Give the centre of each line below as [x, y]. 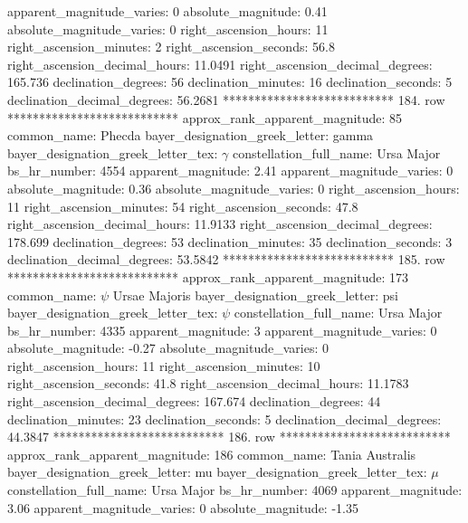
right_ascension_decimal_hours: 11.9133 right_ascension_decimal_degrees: [220, 224]
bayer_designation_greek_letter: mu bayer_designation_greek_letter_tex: [217, 472]
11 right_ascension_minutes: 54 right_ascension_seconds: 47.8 [183, 206]
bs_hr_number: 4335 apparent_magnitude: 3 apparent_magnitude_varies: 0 [222, 330]
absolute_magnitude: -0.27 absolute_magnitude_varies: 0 [168, 348]
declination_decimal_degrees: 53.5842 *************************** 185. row [226, 259]
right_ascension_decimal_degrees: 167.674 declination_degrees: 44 [194, 401]
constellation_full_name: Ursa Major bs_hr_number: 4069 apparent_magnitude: [235, 490]
